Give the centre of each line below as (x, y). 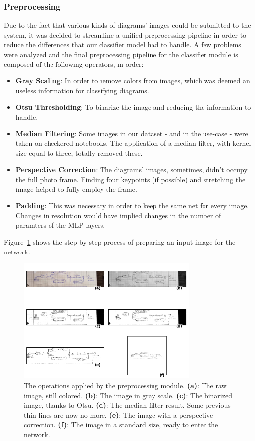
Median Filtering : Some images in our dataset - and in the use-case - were (132, 133)
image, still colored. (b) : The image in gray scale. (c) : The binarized (128, 395)
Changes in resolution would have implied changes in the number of (118, 215)
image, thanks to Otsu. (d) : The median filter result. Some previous (127, 405)
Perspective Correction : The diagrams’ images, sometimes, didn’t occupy (131, 169)
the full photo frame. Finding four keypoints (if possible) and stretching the (130, 179)
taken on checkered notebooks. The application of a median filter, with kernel (133, 143)
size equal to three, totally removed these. (79, 153)
